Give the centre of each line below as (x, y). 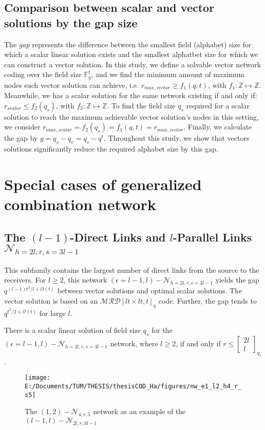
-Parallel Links (212, 237)
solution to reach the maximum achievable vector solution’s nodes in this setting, (131, 116)
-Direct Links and (118, 237)
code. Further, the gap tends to (207, 300)
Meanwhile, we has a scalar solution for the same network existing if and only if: (131, 95)
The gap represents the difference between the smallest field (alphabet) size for (128, 44)
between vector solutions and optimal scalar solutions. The (150, 291)
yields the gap (237, 280)
